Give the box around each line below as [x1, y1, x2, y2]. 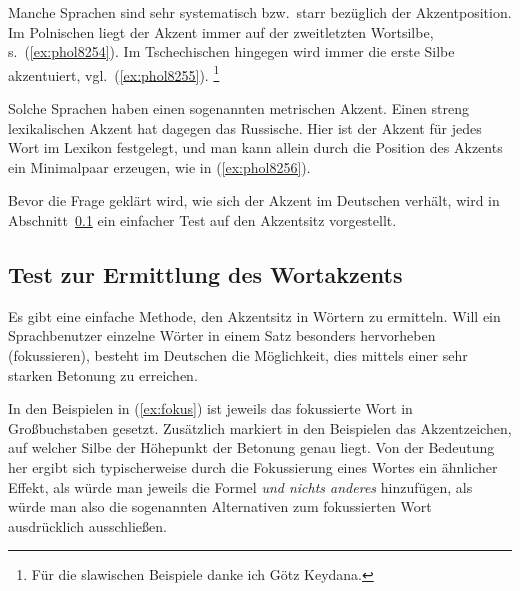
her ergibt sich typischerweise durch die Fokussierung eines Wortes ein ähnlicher [8, 456, 498, 477]
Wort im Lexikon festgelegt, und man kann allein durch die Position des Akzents [8, 137, 503, 158]
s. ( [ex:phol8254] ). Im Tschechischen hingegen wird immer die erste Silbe [8, 41, 455, 62]
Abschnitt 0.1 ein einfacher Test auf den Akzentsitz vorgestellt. [8, 210, 397, 230]
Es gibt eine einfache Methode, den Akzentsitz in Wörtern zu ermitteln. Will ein [8, 305, 501, 326]
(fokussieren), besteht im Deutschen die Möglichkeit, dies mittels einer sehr [8, 344, 468, 365]
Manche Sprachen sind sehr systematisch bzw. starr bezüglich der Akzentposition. [8, 2, 512, 22]
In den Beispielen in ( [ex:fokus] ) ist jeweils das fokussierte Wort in [8, 398, 413, 419]
